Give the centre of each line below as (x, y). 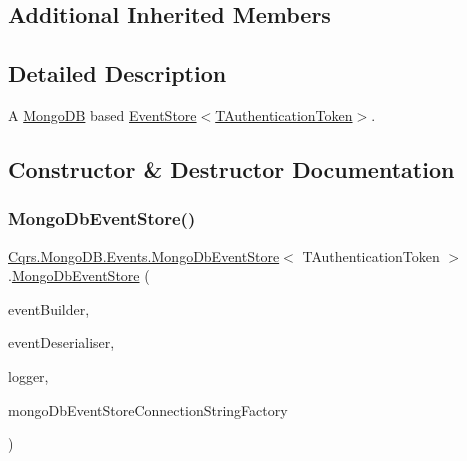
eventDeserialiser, (61, 342)
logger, (28, 375)
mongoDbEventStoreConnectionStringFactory (148, 409)
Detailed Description (117, 73)
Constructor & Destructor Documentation (231, 168)
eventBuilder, (49, 308)
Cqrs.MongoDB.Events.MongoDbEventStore (144, 255)
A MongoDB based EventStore (102, 114)
